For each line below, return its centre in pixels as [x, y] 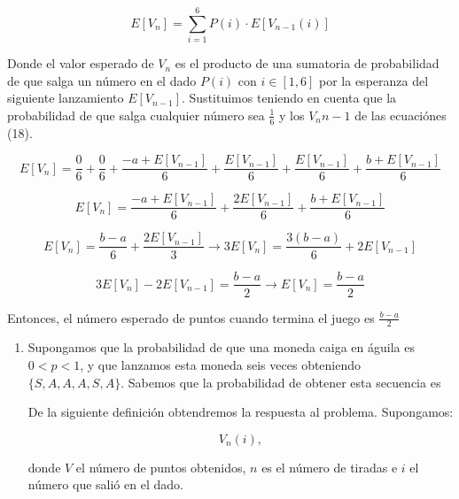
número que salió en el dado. [105, 484]
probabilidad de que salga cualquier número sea [136, 115]
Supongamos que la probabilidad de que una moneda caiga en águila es [221, 347]
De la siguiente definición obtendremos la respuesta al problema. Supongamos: [241, 412]
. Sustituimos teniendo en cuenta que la [289, 98]
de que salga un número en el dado [102, 80]
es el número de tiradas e [330, 467]
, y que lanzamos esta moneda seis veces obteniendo [221, 365]
